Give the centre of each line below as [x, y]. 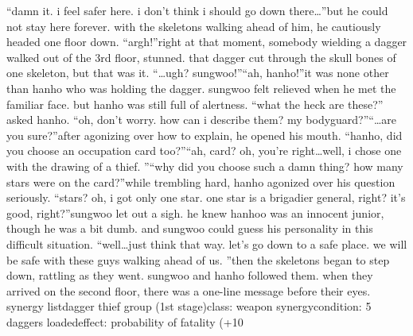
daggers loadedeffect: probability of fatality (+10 [125, 321]
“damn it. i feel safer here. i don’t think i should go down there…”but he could [197, 10]
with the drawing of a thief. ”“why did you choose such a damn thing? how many [205, 166]
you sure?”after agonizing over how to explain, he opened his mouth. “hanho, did [205, 135]
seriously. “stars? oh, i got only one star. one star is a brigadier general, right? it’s [206, 197]
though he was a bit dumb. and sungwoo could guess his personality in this [190, 228]
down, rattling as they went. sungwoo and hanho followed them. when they [190, 275]
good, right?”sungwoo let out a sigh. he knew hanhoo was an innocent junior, [195, 212]
